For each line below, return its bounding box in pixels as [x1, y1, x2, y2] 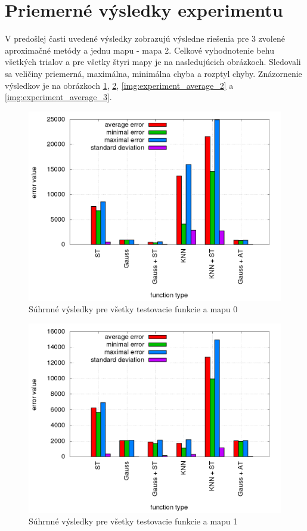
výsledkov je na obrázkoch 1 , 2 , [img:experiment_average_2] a [5, 79, 234, 91]
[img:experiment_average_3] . [5, 91, 112, 103]
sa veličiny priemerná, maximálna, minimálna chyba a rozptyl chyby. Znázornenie [5, 67, 302, 79]
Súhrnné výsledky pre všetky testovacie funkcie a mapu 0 [29, 303, 238, 315]
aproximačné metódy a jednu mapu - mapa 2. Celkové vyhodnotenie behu [5, 44, 274, 56]
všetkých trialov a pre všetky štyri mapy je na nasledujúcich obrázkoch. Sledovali [5, 55, 301, 68]
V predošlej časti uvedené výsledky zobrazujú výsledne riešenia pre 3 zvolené [5, 32, 285, 45]
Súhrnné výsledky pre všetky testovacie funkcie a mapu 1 [29, 515, 238, 527]
